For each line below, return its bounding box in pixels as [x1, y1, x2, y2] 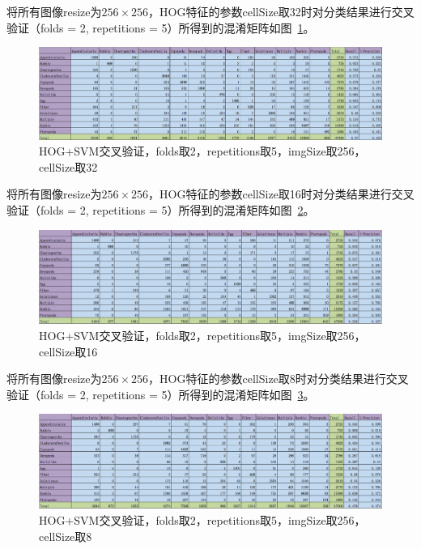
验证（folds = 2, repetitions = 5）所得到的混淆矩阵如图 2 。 [6, 201, 315, 218]
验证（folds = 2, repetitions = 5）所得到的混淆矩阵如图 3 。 [6, 385, 315, 402]
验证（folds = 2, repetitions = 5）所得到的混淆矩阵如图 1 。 [6, 19, 315, 36]
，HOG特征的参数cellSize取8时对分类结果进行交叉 [148, 370, 409, 387]
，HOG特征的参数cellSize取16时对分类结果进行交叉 [148, 185, 415, 202]
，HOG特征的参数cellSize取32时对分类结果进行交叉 [148, 3, 415, 19]
